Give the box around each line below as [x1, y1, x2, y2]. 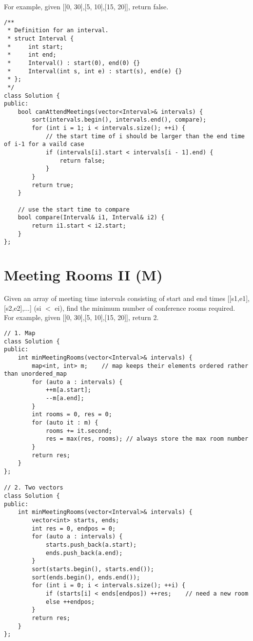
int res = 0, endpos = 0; [32, 525, 116, 532]
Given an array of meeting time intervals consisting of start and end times [4, 293, 226, 303]
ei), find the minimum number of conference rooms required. [55, 302, 235, 313]
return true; [32, 181, 74, 189]
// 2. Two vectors [4, 484, 63, 491]
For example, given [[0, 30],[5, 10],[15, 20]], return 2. [4, 312, 159, 322]
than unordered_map [4, 370, 67, 378]
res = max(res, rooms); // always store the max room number [45, 435, 249, 443]
